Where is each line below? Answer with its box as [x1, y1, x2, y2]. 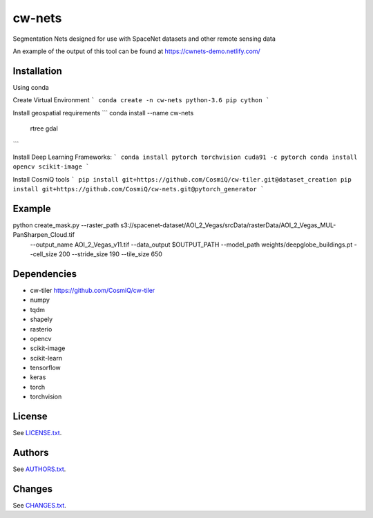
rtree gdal [30, 124, 58, 133]
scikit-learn [30, 354, 62, 362]
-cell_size [30, 250, 58, 258]
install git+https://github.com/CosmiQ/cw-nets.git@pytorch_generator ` [12, 185, 265, 193]
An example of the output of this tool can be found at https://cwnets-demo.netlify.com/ [12, 47, 260, 55]
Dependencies [12, 268, 77, 280]
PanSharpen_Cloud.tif [12, 231, 75, 239]
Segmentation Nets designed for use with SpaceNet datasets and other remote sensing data [12, 35, 276, 43]
